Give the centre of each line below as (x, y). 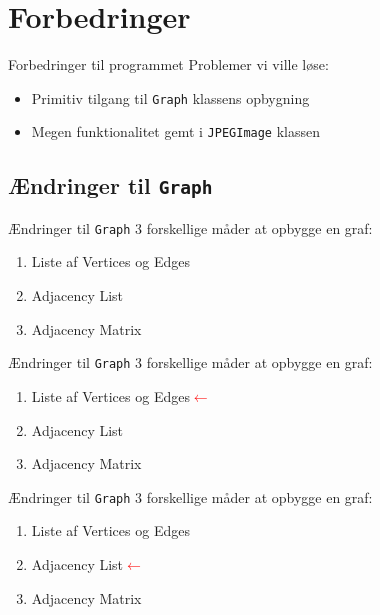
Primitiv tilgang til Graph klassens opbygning (170, 97)
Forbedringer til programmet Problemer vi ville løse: (168, 64)
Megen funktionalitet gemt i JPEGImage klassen (176, 131)
